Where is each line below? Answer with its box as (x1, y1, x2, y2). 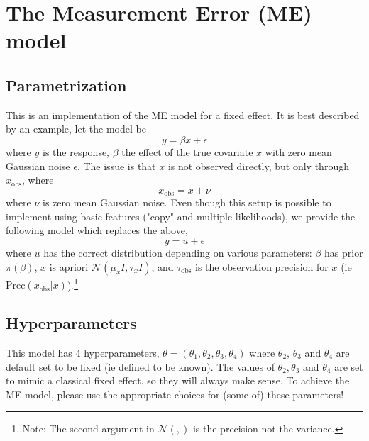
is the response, (43, 144, 110, 159)
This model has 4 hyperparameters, (6, 345, 160, 360)
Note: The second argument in (22, 421, 155, 436)
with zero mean (265, 144, 332, 159)
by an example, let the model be (6, 121, 146, 136)
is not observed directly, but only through (167, 158, 349, 173)
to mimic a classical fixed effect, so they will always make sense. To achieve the (6, 373, 350, 388)
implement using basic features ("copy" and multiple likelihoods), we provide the (6, 208, 356, 223)
